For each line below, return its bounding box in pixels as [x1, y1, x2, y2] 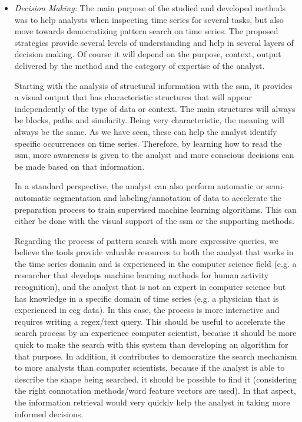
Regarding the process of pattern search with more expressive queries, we [14, 234, 278, 246]
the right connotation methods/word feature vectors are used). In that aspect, [14, 384, 296, 397]
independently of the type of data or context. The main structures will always [14, 102, 296, 114]
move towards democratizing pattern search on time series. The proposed [14, 25, 278, 37]
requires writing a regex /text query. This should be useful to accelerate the [14, 315, 286, 327]
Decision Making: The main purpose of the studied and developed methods [14, 2, 286, 14]
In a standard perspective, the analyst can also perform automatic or [14, 180, 264, 192]
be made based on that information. [14, 160, 145, 172]
